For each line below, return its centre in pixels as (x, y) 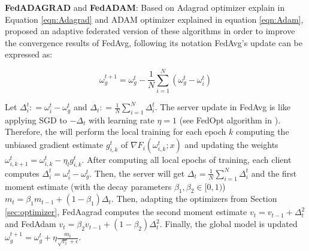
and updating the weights (231, 145)
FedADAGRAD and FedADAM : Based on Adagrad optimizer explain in (145, 7)
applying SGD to (36, 120)
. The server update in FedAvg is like (223, 107)
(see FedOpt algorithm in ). (230, 120)
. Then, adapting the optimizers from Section (194, 199)
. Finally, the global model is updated (228, 224)
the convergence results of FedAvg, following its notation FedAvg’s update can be (154, 42)
